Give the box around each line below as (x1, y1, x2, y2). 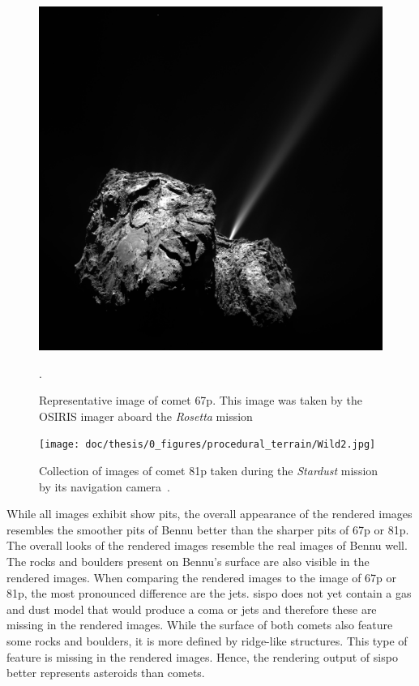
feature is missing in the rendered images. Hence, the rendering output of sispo (6, 648, 398, 665)
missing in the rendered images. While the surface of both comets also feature (6, 616, 393, 633)
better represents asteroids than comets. (6, 664, 205, 681)
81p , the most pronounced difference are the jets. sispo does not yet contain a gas (6, 585, 412, 602)
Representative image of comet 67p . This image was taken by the (39, 392, 363, 409)
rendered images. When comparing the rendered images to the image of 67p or (6, 568, 397, 585)
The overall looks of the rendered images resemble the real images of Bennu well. (6, 537, 408, 554)
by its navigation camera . (39, 478, 170, 495)
